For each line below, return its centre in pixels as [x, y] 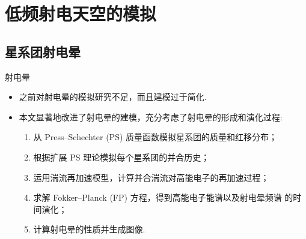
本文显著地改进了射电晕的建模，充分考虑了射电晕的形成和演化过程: [151, 117]
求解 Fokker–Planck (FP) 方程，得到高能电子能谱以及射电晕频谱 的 [163, 197]
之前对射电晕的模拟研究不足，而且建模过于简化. [113, 97]
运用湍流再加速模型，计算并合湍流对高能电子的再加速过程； [151, 177]
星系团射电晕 [43, 51]
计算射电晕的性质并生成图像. [89, 229]
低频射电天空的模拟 [81, 13]
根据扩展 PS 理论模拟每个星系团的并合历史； [121, 157]
